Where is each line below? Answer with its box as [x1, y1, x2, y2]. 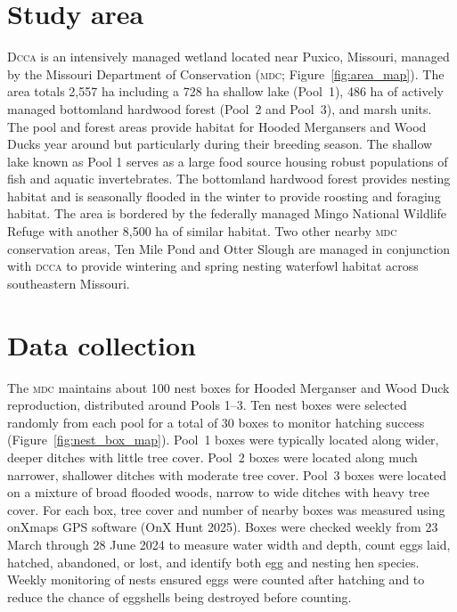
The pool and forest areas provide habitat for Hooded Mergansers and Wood [7, 117, 427, 135]
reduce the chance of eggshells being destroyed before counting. [7, 587, 352, 606]
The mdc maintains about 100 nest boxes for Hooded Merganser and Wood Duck [7, 378, 450, 396]
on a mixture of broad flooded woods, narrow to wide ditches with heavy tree [7, 483, 430, 502]
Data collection [7, 326, 197, 363]
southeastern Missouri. [7, 273, 130, 292]
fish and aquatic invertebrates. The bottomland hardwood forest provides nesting [7, 169, 451, 188]
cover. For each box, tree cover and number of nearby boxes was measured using [7, 500, 445, 518]
